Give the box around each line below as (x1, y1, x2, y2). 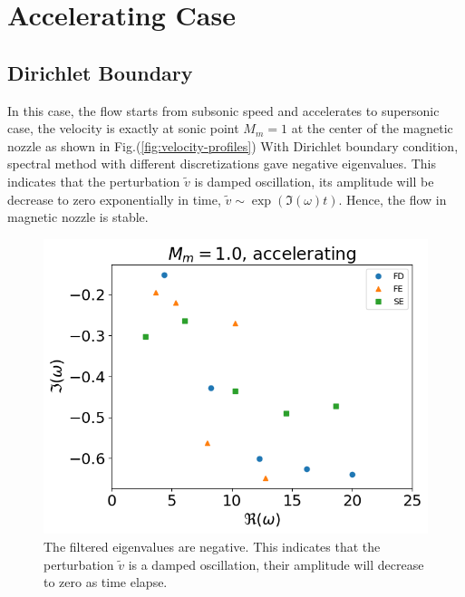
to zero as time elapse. (44, 573, 168, 592)
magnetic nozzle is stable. (7, 207, 149, 226)
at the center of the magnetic (291, 119, 453, 138)
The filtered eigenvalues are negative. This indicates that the (44, 537, 381, 556)
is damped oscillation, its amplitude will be (194, 171, 434, 190)
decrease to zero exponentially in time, (7, 189, 221, 208)
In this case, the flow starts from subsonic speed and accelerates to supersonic (7, 101, 440, 120)
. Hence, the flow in (338, 189, 447, 208)
